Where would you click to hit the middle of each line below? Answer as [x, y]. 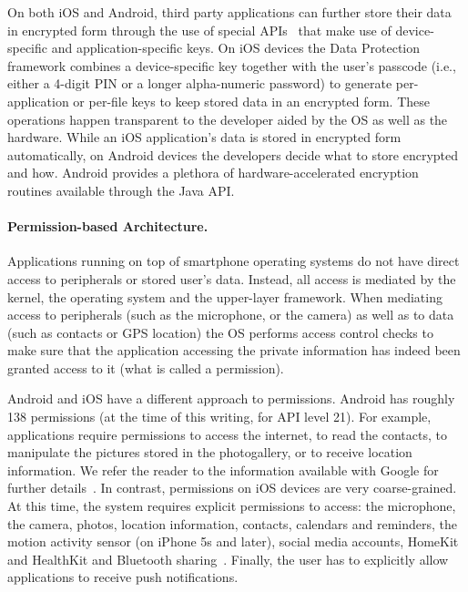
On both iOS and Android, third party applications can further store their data [229, 12]
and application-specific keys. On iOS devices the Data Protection [236, 48]
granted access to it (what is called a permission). [146, 367]
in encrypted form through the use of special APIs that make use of [199, 30]
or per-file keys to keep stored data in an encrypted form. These [251, 101]
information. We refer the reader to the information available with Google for [223, 470]
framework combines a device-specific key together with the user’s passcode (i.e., [232, 65]
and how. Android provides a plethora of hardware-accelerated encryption [213, 173]
